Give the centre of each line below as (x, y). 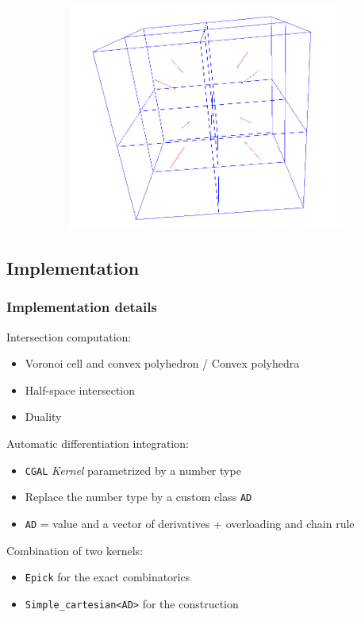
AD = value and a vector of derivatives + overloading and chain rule (190, 523)
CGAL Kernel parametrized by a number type (133, 470)
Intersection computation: (69, 336)
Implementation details (82, 307)
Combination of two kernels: (75, 550)
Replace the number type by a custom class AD (138, 497)
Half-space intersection (80, 389)
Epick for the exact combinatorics (108, 577)
